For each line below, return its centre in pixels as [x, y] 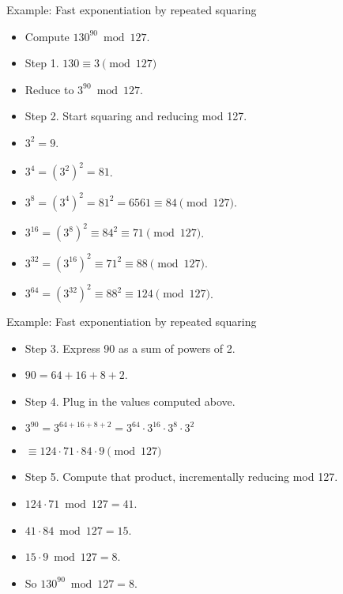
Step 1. [42, 63]
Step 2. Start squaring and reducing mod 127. [136, 116]
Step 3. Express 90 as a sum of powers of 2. [130, 348]
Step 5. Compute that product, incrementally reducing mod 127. [181, 477]
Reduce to [49, 89]
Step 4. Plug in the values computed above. [130, 401]
